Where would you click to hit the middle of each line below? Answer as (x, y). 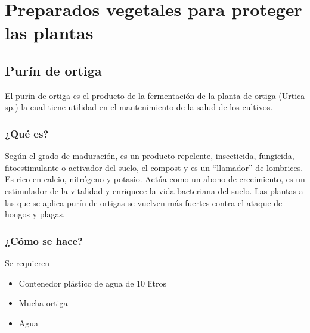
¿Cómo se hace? (44, 240)
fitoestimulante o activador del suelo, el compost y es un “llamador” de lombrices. (154, 167)
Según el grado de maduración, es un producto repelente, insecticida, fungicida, (150, 156)
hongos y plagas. (35, 214)
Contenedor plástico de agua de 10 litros (92, 283)
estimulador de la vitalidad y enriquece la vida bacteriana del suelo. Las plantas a (154, 190)
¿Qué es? (27, 133)
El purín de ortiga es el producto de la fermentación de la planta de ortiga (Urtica (155, 95)
